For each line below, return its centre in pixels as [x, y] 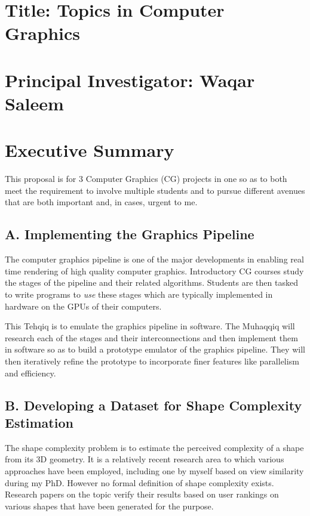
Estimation [39, 422]
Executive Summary [90, 150]
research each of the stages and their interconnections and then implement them [151, 337]
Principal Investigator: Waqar [130, 80]
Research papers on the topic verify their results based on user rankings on [142, 494]
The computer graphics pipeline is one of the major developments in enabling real [154, 259]
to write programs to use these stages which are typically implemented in [139, 294]
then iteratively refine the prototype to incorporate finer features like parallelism [152, 361]
